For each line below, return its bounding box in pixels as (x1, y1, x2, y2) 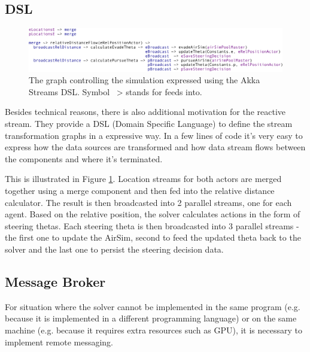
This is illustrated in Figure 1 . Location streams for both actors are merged (5, 172, 282, 185)
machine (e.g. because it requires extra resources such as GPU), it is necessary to (5, 323, 302, 336)
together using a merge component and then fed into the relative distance (5, 184, 275, 196)
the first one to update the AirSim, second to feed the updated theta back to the (5, 231, 301, 244)
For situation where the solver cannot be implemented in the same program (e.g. (5, 300, 300, 312)
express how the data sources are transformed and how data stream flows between (5, 141, 306, 153)
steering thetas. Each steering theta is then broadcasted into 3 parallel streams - (5, 219, 299, 232)
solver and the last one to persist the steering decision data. (5, 242, 224, 255)
